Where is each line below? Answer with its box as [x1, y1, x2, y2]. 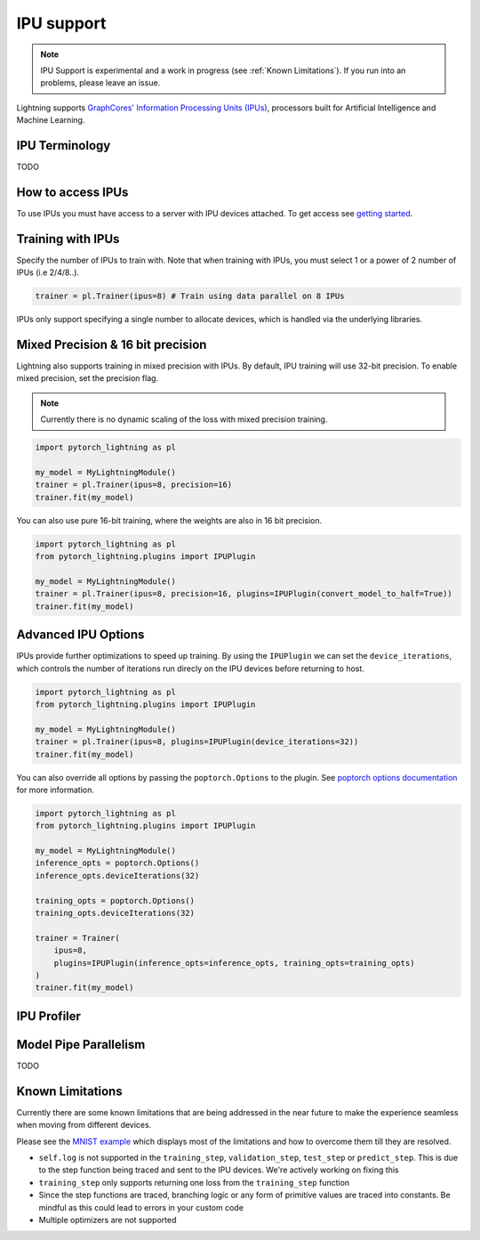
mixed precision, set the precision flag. [16, 373, 159, 384]
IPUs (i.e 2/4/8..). [16, 267, 80, 278]
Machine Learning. [16, 115, 85, 126]
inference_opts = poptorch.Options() [35, 858, 200, 868]
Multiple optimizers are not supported [38, 1214, 177, 1225]
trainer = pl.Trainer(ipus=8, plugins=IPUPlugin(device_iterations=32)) [35, 737, 359, 747]
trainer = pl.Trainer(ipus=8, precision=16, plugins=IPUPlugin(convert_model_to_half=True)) [35, 588, 452, 599]
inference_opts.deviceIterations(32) [35, 871, 200, 880]
